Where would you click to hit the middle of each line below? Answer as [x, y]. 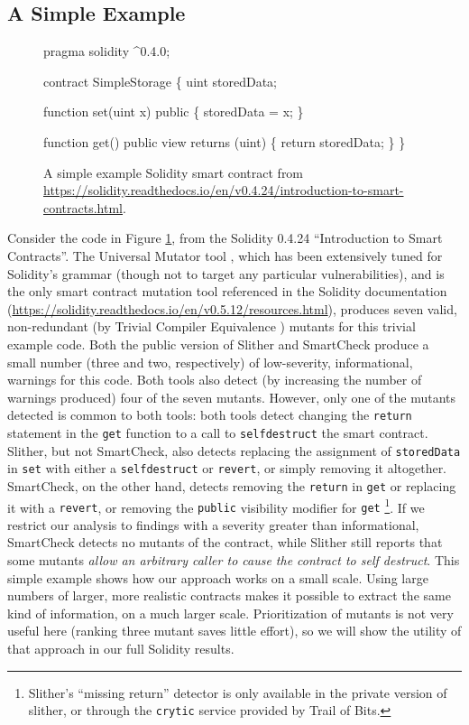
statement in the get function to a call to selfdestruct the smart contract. [218, 432]
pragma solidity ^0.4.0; [107, 51]
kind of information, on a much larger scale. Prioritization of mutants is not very [230, 613]
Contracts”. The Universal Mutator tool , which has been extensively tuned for [225, 255]
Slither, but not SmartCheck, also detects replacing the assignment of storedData [234, 450]
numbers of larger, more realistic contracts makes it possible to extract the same [229, 595]
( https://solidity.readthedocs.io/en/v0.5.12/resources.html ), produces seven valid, [232, 308]
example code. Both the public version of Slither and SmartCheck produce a [218, 344]
